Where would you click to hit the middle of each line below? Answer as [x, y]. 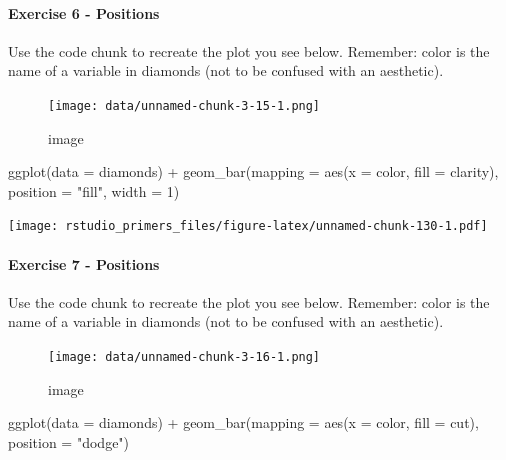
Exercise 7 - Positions [84, 263]
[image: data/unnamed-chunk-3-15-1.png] [184, 105]
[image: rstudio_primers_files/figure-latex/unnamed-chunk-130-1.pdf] [248, 226]
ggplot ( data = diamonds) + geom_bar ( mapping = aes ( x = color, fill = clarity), [253, 171]
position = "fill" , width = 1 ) [94, 190]
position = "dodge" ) [69, 441]
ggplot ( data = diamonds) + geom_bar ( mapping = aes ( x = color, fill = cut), [243, 422]
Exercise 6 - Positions [84, 12]
